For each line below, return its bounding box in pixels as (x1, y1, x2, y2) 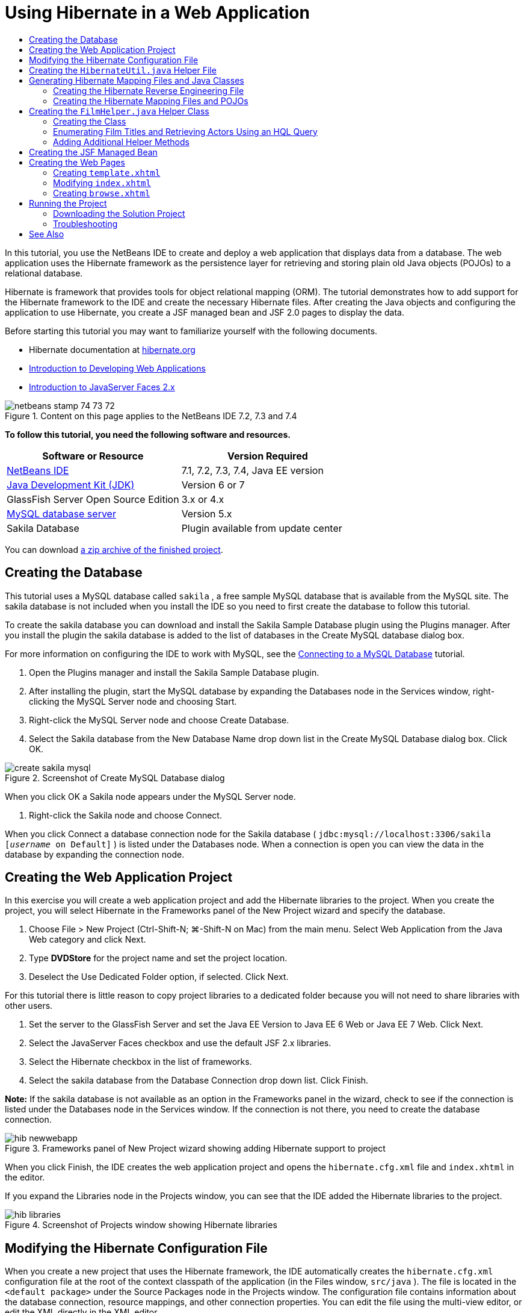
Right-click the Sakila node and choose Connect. (29, 809, 222, 820)
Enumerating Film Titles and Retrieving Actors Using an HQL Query (53, 126, 318, 137)
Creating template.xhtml (53, 167, 161, 178)
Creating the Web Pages (29, 157, 125, 167)
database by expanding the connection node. (5, 849, 185, 859)
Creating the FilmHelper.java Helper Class (29, 105, 209, 116)
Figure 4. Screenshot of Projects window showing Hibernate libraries (5, 1220, 277, 1230)
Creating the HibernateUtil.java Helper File (29, 64, 217, 75)
